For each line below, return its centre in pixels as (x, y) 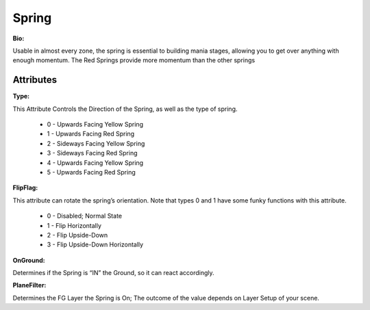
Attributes (35, 80)
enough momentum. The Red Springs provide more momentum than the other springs (134, 60)
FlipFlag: (25, 188)
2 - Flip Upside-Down (77, 235)
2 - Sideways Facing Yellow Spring (96, 143)
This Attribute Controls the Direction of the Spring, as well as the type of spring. (125, 109)
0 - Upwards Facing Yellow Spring (95, 125)
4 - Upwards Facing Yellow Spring (95, 163)
